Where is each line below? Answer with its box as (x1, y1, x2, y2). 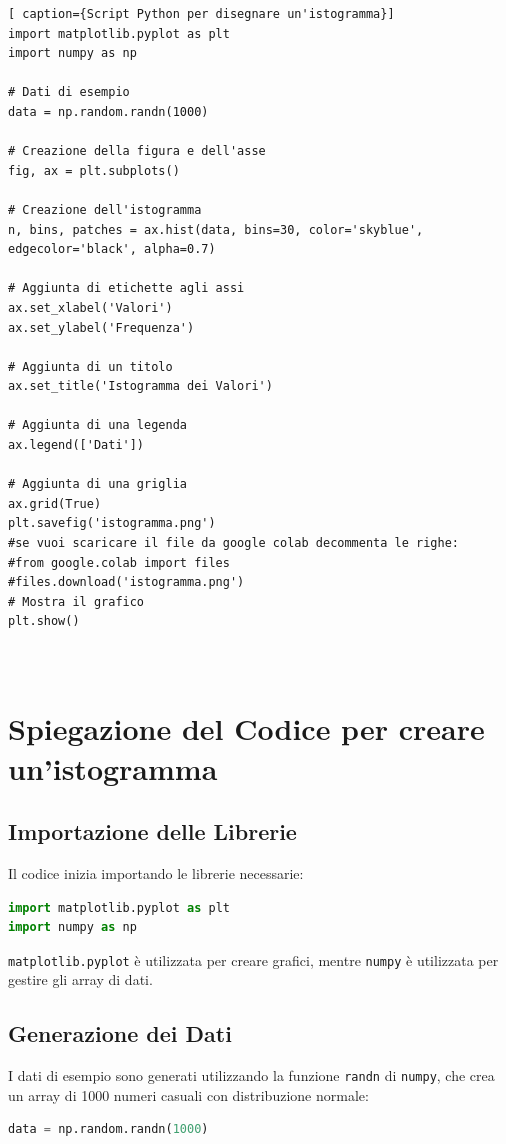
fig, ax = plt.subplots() (8, 163, 180, 178)
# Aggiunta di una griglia (8, 477, 187, 492)
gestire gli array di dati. (8, 969, 153, 990)
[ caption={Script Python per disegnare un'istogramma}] (8, 7, 395, 21)
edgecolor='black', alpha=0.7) (8, 242, 216, 257)
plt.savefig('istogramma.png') (8, 516, 216, 531)
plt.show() (8, 614, 80, 629)
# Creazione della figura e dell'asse (8, 144, 266, 159)
